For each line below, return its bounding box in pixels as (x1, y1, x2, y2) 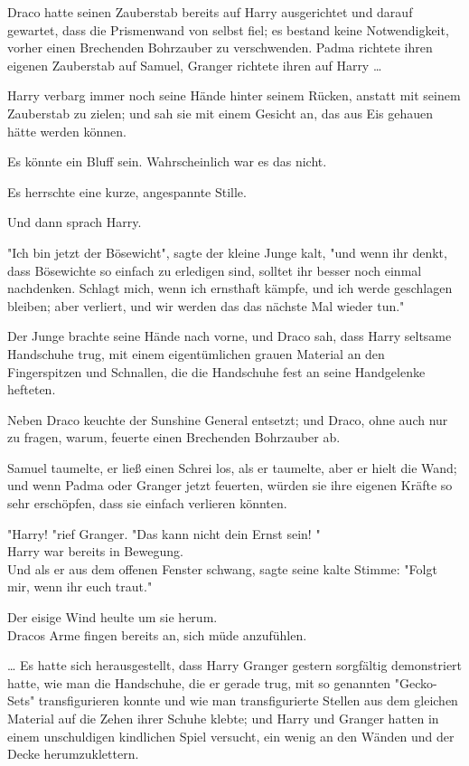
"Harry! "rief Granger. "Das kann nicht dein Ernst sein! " (7, 524, 321, 543)
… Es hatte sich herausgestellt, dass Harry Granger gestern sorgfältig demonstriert (7, 656, 463, 675)
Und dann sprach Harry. (7, 213, 142, 232)
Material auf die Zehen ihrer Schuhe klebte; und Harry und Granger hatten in (7, 709, 439, 727)
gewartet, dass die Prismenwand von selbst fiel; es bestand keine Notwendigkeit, (7, 20, 449, 39)
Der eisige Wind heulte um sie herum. (7, 608, 218, 627)
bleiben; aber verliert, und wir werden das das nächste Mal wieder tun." (7, 296, 405, 315)
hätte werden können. (7, 121, 127, 140)
